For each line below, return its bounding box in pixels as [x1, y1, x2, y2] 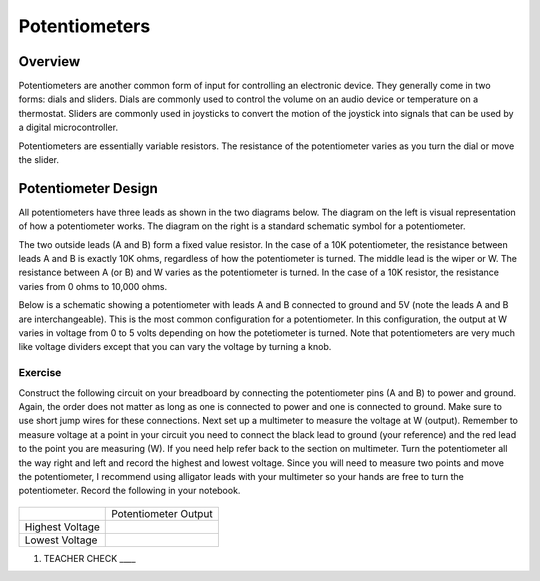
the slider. [18, 154, 60, 166]
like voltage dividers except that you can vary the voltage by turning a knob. [18, 341, 332, 353]
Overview [18, 53, 81, 70]
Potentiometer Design [18, 180, 159, 197]
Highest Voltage [24, 520, 100, 534]
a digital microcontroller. [18, 121, 119, 134]
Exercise [18, 366, 62, 380]
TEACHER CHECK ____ [43, 552, 136, 564]
